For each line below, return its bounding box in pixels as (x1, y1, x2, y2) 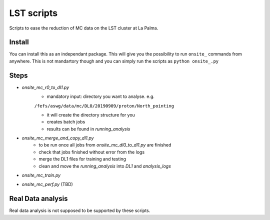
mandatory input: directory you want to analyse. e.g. (46, 93, 155, 99)
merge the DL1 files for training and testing (38, 156, 126, 162)
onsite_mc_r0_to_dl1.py (21, 84, 69, 90)
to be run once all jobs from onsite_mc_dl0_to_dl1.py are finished (38, 142, 171, 148)
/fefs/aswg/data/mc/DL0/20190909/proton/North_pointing (34, 103, 174, 108)
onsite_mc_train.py (21, 172, 61, 178)
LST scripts (9, 7, 57, 18)
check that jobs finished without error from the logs (38, 149, 145, 155)
